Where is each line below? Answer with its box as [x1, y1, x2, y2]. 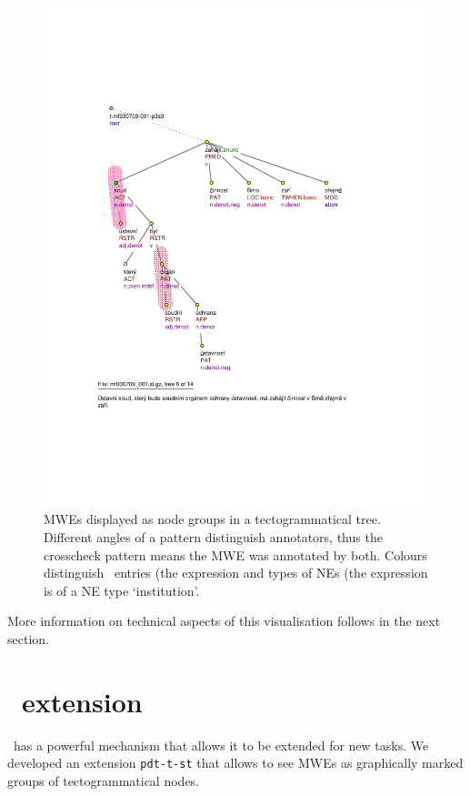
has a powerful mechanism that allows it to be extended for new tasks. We [13, 735, 429, 754]
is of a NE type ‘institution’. [44, 580, 200, 600]
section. [7, 630, 49, 649]
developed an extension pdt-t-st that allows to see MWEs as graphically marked [7, 753, 464, 772]
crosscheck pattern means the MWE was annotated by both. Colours [44, 545, 427, 564]
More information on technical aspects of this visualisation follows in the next [7, 611, 441, 630]
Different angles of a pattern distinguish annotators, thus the [44, 528, 383, 547]
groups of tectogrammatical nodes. [7, 771, 200, 791]
